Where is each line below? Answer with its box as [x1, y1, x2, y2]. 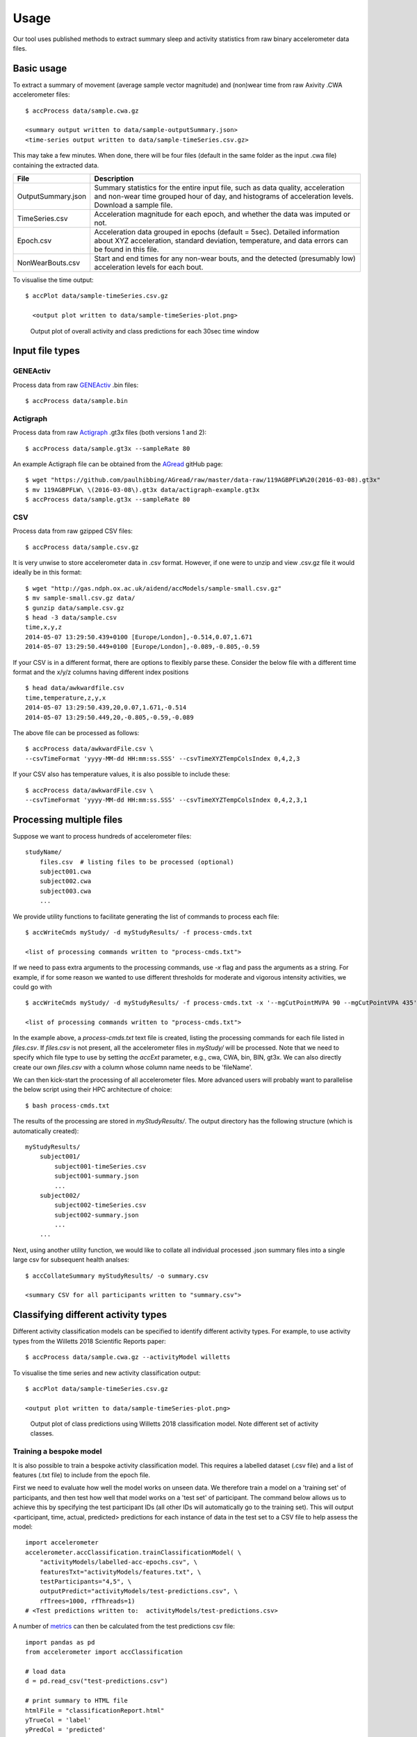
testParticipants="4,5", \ [39, 1577, 132, 1586]
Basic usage [13, 63, 67, 74]
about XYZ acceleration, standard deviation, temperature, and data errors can [94, 236, 349, 245]
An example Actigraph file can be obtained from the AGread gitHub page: [13, 460, 223, 468]
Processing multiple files [13, 814, 123, 825]
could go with [13, 982, 52, 991]
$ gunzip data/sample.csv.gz [25, 604, 124, 611]
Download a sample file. [94, 200, 173, 210]
